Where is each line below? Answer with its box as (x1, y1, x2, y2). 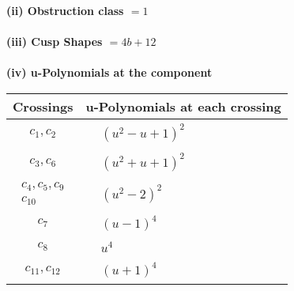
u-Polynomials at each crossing (85, 96, 281, 115)
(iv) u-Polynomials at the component (6, 64, 213, 81)
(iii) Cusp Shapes (6, 33, 103, 50)
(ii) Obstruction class (6, 2, 124, 18)
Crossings (13, 96, 73, 115)
